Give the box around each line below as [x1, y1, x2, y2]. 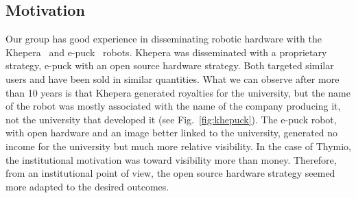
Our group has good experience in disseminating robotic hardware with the [5, 32, 322, 46]
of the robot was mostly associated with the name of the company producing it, [5, 99, 341, 113]
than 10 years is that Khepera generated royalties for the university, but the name [5, 85, 351, 99]
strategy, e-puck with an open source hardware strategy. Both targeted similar [5, 58, 334, 73]
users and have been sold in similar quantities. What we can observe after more [5, 71, 340, 86]
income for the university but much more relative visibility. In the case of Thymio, [5, 138, 351, 153]
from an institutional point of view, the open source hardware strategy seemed [5, 166, 335, 180]
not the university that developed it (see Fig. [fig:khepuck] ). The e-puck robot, [5, 112, 337, 126]
